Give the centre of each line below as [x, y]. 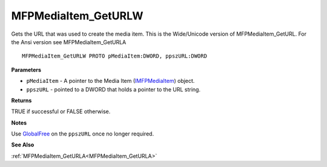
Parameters [26, 70]
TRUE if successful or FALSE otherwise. [61, 111]
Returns [21, 100]
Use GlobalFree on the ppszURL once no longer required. [83, 134]
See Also [23, 145]
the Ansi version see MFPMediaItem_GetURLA [69, 42]
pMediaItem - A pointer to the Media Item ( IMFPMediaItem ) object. [111, 81]
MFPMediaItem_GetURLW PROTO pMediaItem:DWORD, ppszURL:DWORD [114, 56]
